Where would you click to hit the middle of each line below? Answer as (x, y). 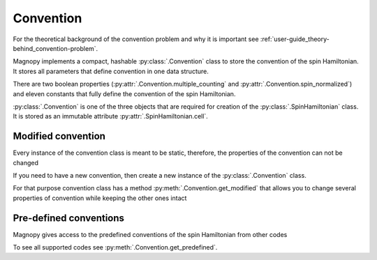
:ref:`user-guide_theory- (295, 39)
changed (25, 162)
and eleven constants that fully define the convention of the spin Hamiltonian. (124, 93)
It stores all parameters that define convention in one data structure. (111, 71)
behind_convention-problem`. (56, 48)
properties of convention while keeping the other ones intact (100, 198)
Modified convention (59, 136)
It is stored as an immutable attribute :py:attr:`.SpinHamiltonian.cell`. (111, 116)
